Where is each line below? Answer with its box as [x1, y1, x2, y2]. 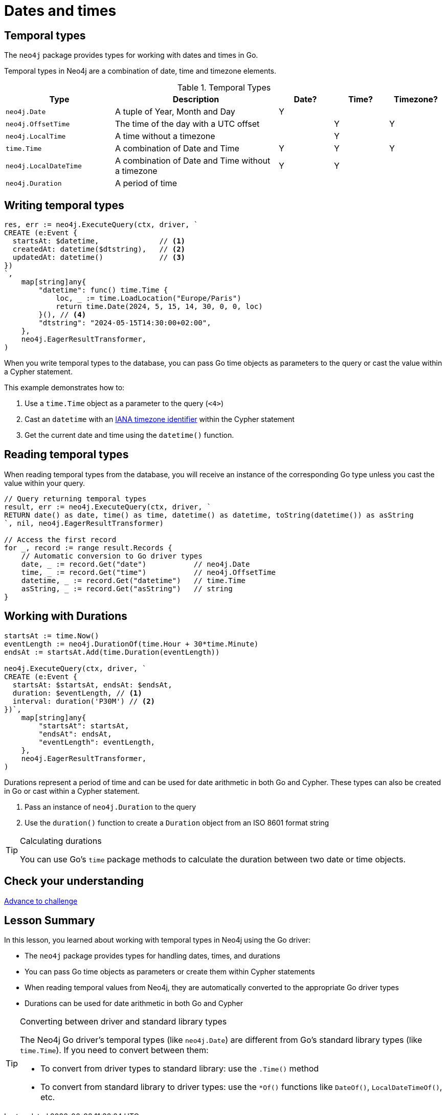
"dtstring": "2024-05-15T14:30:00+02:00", [38, 319, 211, 327]
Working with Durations [4, 610, 127, 623]
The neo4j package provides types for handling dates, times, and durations [25, 951, 280, 961]
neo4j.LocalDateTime [6, 162, 82, 170]
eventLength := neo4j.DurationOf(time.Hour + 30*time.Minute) [4, 639, 259, 648]
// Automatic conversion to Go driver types [21, 551, 203, 560]
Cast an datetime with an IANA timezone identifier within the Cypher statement [25, 415, 295, 424]
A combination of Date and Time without [115, 155, 271, 166]
